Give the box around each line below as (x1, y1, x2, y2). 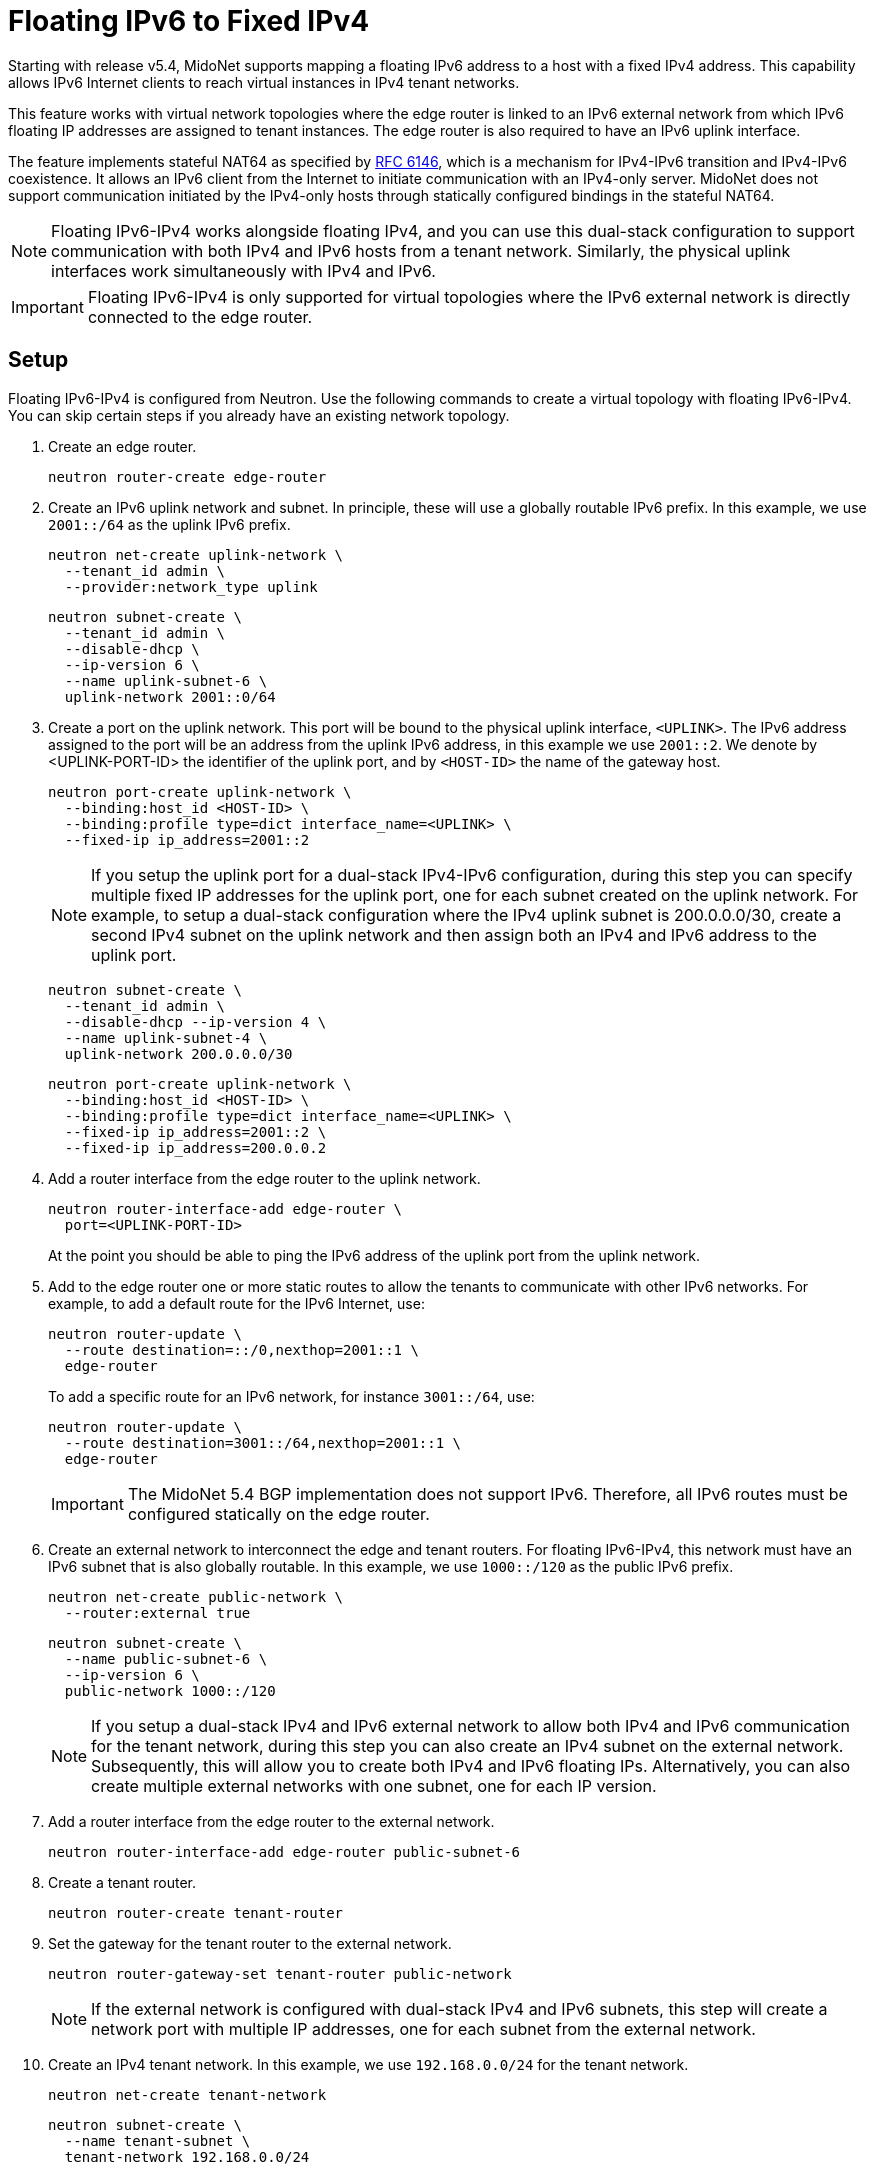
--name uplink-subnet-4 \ (64, 1029, 268, 1046)
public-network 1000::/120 (64, 1682, 276, 1699)
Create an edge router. (48, 437, 197, 455)
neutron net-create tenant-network (48, 2086, 327, 2103)
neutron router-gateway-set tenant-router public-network (48, 1965, 512, 1982)
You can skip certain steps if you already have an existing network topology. (8, 406, 510, 424)
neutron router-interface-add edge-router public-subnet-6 (48, 1843, 521, 1860)
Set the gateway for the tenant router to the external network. (48, 1934, 452, 1952)
